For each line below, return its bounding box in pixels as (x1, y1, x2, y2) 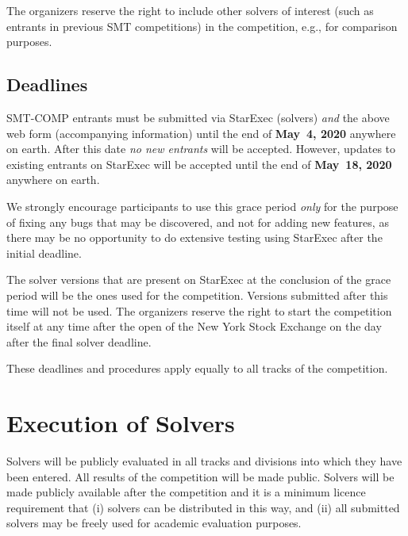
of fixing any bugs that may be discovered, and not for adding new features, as (6, 213, 389, 230)
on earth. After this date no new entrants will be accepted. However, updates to (6, 140, 396, 157)
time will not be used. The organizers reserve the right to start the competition (6, 302, 392, 319)
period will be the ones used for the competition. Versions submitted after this (6, 286, 388, 303)
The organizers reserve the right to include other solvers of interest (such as (6, 2, 374, 18)
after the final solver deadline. (6, 333, 152, 350)
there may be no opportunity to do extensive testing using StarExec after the (6, 229, 383, 246)
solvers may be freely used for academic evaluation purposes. (6, 515, 302, 531)
